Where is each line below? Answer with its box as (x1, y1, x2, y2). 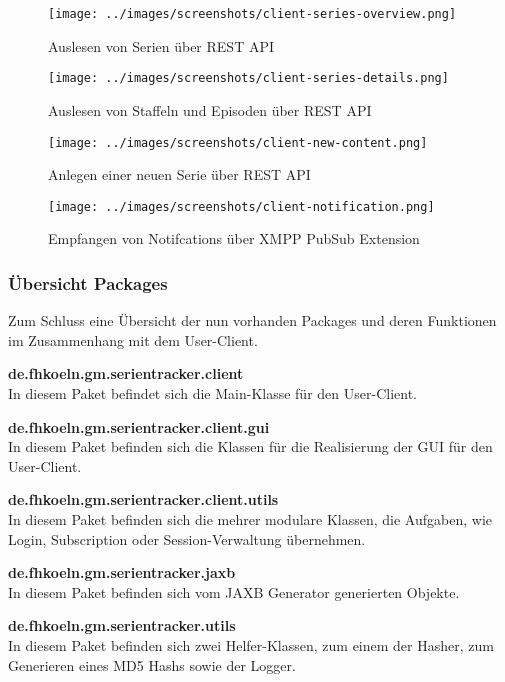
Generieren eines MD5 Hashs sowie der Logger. (8, 654, 296, 675)
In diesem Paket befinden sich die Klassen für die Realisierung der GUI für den (8, 436, 493, 457)
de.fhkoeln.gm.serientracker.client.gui (8, 416, 270, 437)
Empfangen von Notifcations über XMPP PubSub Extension (48, 228, 420, 249)
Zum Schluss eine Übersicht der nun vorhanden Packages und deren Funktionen (8, 310, 497, 331)
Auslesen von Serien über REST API (48, 35, 274, 56)
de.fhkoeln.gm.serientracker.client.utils (8, 489, 279, 510)
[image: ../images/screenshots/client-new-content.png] (48, 135, 428, 150)
